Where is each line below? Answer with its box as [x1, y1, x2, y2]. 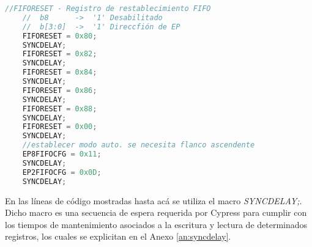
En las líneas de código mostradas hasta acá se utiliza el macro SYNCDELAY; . [5, 194, 302, 207]
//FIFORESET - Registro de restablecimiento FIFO [5, 4, 211, 13]
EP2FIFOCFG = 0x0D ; [22, 168, 102, 177]
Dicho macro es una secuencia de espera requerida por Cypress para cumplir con [5, 206, 307, 219]
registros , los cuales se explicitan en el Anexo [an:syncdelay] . [5, 230, 231, 243]
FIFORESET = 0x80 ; [22, 31, 97, 40]
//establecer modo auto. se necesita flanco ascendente [22, 141, 255, 150]
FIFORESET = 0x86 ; [22, 86, 97, 95]
